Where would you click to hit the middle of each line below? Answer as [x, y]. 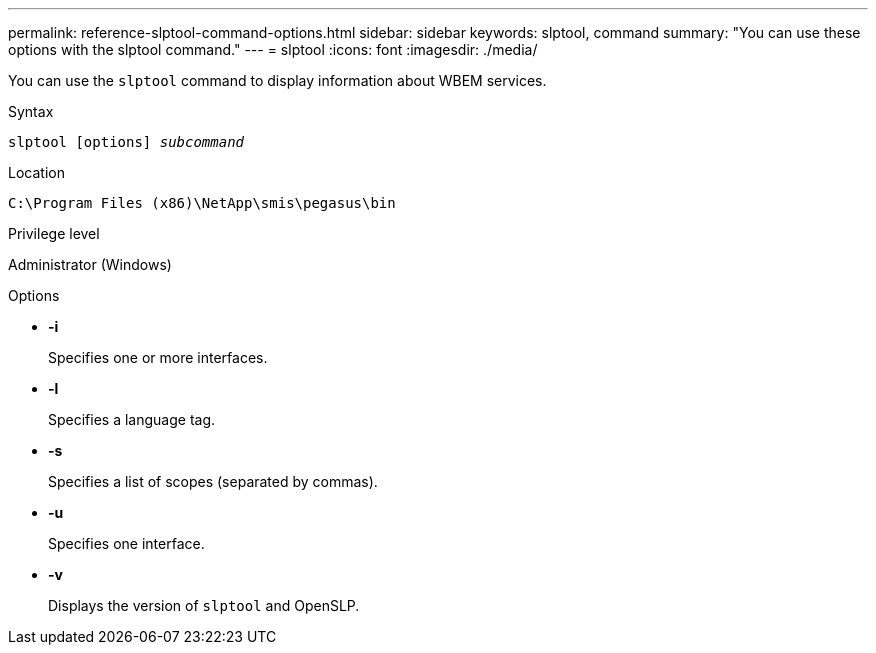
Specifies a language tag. [132, 419]
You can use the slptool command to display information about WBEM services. [277, 80]
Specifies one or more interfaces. [158, 357]
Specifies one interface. [126, 543]
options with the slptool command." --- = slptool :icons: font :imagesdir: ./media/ [273, 49]
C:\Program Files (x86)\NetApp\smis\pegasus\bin [202, 203]
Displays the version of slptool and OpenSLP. [204, 605]
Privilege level [54, 233]
